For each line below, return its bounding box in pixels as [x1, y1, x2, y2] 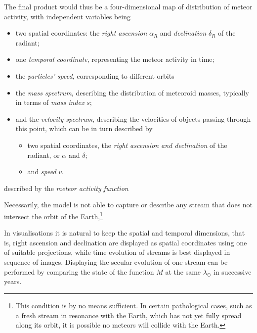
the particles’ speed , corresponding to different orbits [15, 70, 174, 81]
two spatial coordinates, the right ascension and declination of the [27, 140, 227, 150]
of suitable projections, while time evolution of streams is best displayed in [4, 247, 230, 257]
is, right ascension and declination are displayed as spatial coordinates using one [4, 237, 247, 247]
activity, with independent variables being [4, 11, 131, 21]
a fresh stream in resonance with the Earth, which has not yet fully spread [15, 310, 242, 320]
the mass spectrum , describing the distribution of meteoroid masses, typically [15, 87, 249, 97]
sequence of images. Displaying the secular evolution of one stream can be [4, 256, 228, 267]
